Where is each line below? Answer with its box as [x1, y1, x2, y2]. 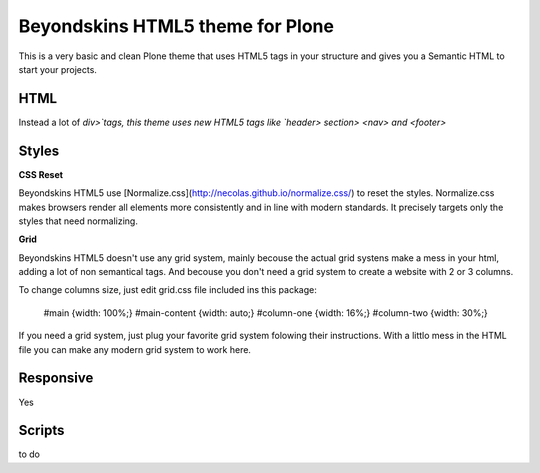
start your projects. [18, 63, 97, 75]
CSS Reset [18, 168, 64, 180]
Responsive [18, 370, 94, 387]
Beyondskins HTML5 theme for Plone [18, 15, 335, 37]
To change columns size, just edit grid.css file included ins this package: [18, 284, 317, 296]
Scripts [18, 422, 65, 439]
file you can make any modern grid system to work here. [18, 343, 252, 355]
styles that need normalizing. [18, 215, 139, 227]
